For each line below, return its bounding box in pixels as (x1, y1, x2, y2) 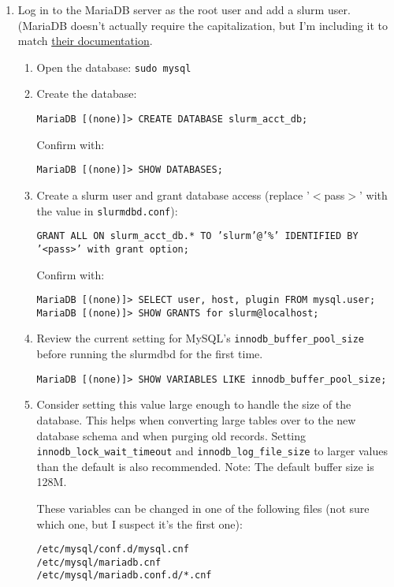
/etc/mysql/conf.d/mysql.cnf (36, 544, 189, 555)
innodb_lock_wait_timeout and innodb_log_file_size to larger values (36, 443, 388, 459)
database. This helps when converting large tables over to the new (36, 411, 356, 428)
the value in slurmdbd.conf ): (36, 202, 178, 219)
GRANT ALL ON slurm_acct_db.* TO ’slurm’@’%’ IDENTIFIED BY (36, 230, 359, 242)
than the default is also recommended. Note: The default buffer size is (36, 458, 374, 474)
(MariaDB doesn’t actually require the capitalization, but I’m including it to (17, 17, 388, 33)
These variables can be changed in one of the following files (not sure (36, 499, 370, 516)
